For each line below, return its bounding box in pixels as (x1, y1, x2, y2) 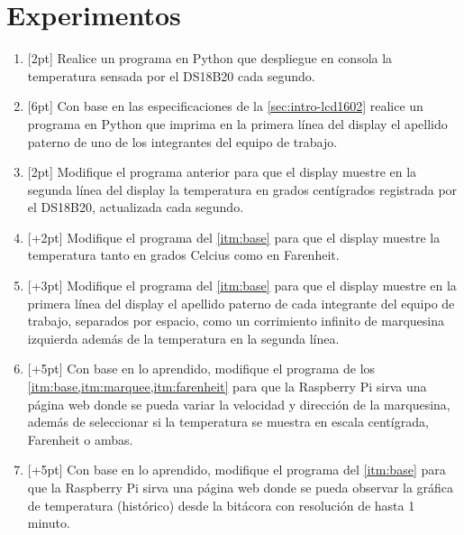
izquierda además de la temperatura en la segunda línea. (27, 328, 340, 347)
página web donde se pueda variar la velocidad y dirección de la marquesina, (27, 394, 450, 413)
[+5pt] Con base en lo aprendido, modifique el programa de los (27, 359, 376, 378)
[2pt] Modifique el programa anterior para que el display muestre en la (27, 162, 417, 181)
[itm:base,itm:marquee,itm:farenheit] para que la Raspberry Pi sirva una (27, 377, 427, 396)
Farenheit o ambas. (27, 429, 133, 448)
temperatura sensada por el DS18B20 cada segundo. (27, 66, 315, 85)
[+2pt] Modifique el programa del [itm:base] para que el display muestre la (27, 227, 441, 246)
